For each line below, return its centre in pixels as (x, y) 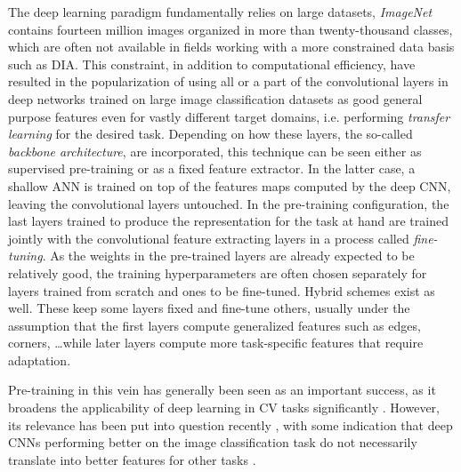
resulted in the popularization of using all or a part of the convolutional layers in (228, 81)
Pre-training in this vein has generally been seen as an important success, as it (222, 390)
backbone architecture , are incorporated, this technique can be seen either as (215, 151)
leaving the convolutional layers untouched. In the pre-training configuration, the (229, 203)
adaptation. (40, 360)
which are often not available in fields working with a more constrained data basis (231, 47)
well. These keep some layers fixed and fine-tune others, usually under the (209, 308)
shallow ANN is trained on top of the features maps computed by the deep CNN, (230, 185)
